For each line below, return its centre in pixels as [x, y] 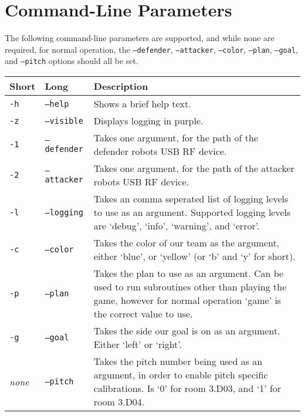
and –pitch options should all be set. [72, 61]
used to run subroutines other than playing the [190, 287]
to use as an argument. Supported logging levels [192, 212]
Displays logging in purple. [148, 121]
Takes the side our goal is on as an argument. [187, 331]
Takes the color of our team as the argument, [187, 243]
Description [121, 86]
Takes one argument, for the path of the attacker [194, 168]
